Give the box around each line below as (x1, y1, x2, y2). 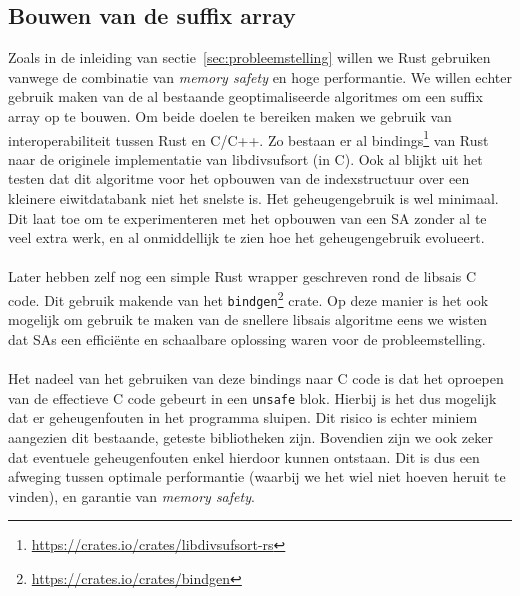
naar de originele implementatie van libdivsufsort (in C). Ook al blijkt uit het (8, 148, 483, 169)
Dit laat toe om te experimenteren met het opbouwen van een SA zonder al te (8, 207, 487, 228)
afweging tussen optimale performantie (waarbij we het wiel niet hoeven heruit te (8, 466, 506, 487)
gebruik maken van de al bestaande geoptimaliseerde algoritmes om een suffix (8, 86, 483, 107)
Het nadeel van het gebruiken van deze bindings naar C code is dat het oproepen (8, 368, 504, 389)
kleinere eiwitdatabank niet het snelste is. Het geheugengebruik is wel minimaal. (8, 188, 499, 209)
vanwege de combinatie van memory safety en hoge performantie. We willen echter (8, 66, 512, 87)
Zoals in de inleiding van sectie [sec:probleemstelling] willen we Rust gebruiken (8, 47, 491, 68)
